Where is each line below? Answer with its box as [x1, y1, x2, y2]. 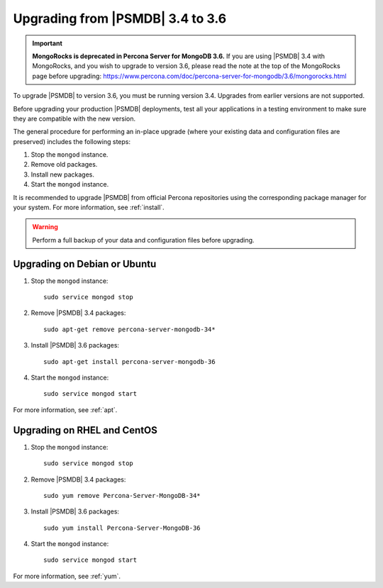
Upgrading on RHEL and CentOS [13, 424, 157, 436]
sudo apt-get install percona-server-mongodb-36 [43, 357, 216, 365]
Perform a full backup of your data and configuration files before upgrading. [32, 235, 255, 244]
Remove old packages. [30, 160, 98, 169]
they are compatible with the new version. [13, 114, 136, 123]
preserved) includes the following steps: [13, 137, 131, 145]
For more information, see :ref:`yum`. [13, 572, 121, 580]
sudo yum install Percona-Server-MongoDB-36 [43, 523, 201, 532]
